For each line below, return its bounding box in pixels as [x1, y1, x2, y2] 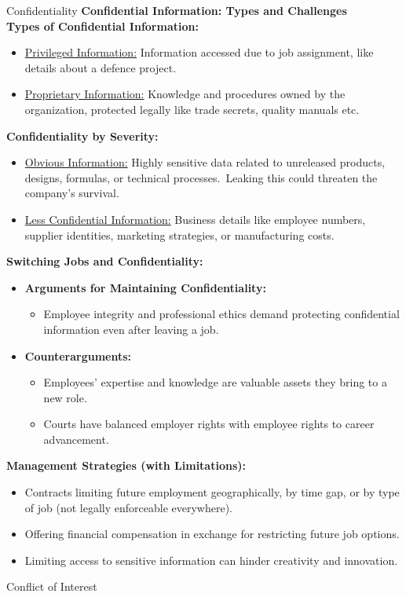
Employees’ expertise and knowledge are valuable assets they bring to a [43, 374, 387, 390]
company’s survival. [24, 185, 119, 201]
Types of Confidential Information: [6, 17, 199, 34]
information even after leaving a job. [43, 320, 219, 337]
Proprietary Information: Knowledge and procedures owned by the [24, 86, 346, 102]
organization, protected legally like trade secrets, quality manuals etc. [24, 101, 360, 117]
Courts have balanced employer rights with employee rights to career [43, 416, 375, 432]
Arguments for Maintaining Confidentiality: [24, 279, 266, 295]
